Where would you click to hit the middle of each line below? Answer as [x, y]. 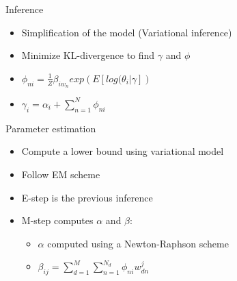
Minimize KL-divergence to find [88, 55]
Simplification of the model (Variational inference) [127, 32]
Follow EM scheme [61, 174]
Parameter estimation [51, 128]
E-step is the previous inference [87, 197]
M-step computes [57, 220]
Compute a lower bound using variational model [123, 151]
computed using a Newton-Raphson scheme [138, 243]
